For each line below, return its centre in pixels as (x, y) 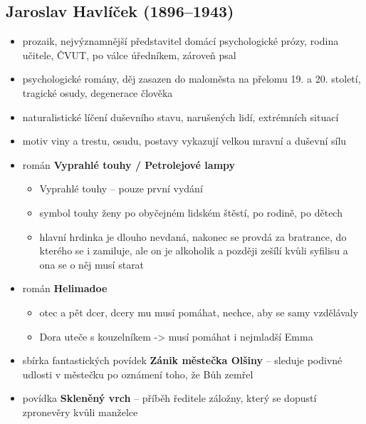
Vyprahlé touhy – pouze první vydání (121, 188)
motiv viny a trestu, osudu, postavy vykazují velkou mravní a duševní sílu (184, 141)
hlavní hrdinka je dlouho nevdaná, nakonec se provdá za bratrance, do (193, 236)
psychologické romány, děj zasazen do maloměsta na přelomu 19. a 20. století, (192, 79)
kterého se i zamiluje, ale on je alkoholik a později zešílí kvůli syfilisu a (194, 250)
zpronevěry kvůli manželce (80, 412)
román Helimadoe (65, 288)
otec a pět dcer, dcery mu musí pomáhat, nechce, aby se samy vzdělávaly (199, 312)
